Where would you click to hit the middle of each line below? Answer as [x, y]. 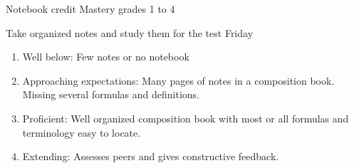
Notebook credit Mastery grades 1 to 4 [90, 9]
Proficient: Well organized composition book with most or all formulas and [186, 118]
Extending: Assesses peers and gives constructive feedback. [151, 156]
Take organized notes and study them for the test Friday [130, 32]
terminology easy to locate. [82, 132]
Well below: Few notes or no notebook [106, 57]
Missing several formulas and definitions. [111, 94]
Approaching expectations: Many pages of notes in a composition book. [178, 80]
